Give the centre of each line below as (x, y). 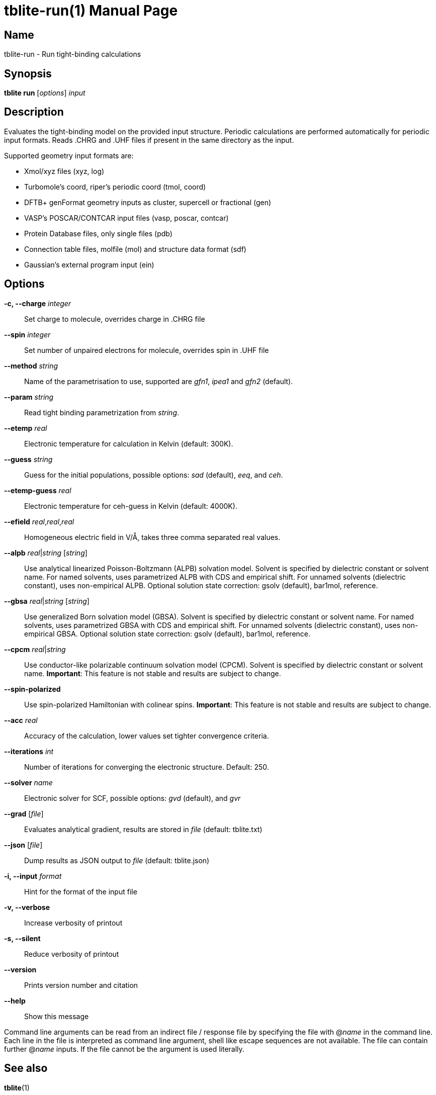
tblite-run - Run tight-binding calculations (73, 54)
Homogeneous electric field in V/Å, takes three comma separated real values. (152, 537)
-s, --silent (22, 938)
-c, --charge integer (38, 303)
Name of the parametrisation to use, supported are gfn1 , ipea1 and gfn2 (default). (159, 381)
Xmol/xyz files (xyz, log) (64, 171)
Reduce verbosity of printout (72, 954)
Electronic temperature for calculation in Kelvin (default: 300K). (129, 443)
